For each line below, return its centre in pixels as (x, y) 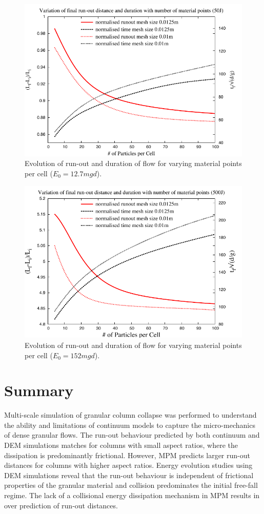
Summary (39, 390)
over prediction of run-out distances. (61, 505)
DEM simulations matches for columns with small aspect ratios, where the (121, 445)
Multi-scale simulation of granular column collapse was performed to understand (130, 415)
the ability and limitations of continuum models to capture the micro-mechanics (130, 425)
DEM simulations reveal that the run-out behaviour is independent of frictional (129, 475)
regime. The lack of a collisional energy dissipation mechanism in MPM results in (132, 495)
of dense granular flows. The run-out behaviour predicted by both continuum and (132, 435)
